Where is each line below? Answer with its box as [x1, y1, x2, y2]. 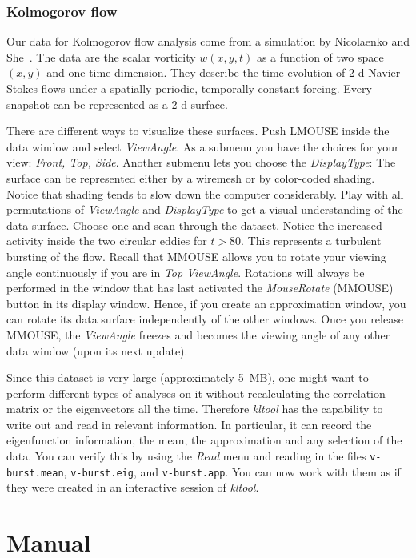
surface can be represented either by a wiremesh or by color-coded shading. [6, 169, 375, 186]
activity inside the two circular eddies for [6, 232, 207, 249]
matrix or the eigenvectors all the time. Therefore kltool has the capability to [6, 400, 383, 417]
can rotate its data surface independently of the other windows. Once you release [6, 311, 403, 327]
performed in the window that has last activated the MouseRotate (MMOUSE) [6, 279, 394, 296]
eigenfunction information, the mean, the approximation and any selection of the [6, 432, 402, 448]
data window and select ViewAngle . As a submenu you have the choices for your [6, 138, 399, 155]
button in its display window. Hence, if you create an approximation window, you [6, 295, 406, 311]
